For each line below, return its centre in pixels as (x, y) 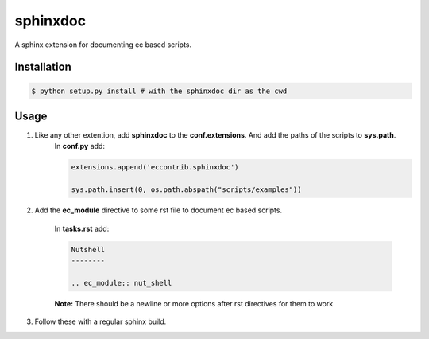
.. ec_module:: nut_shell (122, 283)
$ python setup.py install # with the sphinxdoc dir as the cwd (159, 91)
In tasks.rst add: (82, 228)
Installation (43, 67)
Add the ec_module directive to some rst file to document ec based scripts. (158, 210)
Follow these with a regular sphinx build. (100, 321)
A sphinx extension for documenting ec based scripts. (103, 45)
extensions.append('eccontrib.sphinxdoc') (155, 168)
